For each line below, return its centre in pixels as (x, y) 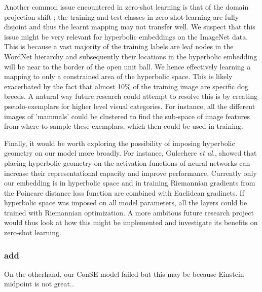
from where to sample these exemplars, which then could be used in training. (124, 126)
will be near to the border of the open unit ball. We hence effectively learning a (127, 66)
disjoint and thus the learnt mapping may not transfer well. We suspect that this (130, 27)
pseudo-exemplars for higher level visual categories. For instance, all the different (130, 106)
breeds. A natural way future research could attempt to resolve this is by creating (131, 96)
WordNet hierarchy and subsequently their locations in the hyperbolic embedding (131, 56)
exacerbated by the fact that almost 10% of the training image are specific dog (126, 86)
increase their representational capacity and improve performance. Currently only (130, 173)
